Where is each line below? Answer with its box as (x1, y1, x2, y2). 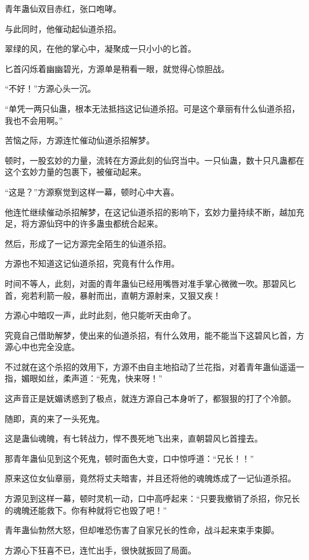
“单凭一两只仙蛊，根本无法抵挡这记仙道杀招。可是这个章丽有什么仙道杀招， (5, 102, 300, 114)
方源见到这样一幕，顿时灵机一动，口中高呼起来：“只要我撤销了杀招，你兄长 (5, 492, 300, 505)
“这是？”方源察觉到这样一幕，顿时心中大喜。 (5, 185, 179, 198)
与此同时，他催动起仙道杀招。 (5, 22, 121, 35)
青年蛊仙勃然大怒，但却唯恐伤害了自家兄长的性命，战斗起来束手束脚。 (5, 524, 279, 536)
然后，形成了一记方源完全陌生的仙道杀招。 (5, 237, 171, 249)
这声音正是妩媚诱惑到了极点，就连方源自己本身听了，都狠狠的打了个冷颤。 (5, 392, 296, 405)
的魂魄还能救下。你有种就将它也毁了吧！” (5, 503, 167, 516)
